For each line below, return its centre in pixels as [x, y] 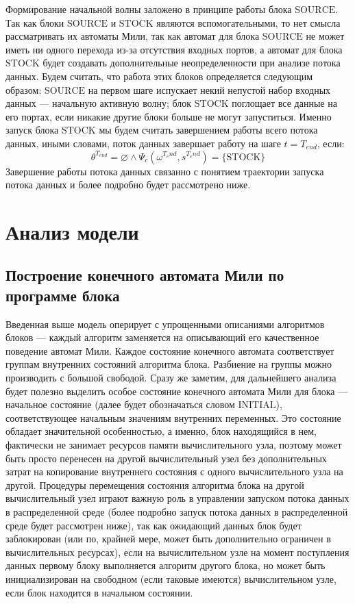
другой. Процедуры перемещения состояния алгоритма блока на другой [155, 485]
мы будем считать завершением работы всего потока [208, 130]
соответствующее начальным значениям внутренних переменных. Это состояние [173, 417]
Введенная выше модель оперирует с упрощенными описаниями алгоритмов [165, 324]
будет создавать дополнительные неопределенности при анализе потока [192, 63]
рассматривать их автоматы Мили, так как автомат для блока [133, 36]
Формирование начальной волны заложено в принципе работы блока [149, 9]
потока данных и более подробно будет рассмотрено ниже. [128, 185]
